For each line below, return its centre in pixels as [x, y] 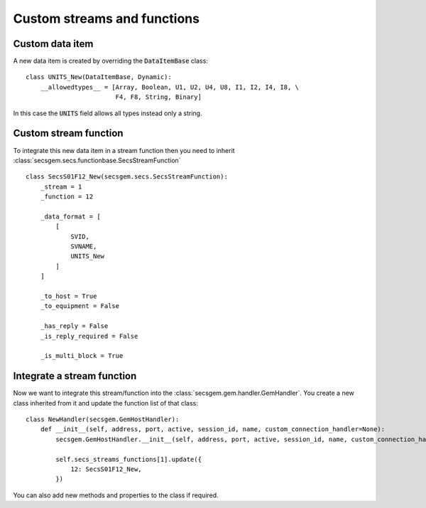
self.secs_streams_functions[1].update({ [129, 459]
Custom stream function [68, 133]
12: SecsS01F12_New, [106, 469]
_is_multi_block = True [82, 356]
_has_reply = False [74, 326]
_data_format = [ [70, 216]
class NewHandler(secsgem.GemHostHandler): [103, 419]
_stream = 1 [61, 186]
